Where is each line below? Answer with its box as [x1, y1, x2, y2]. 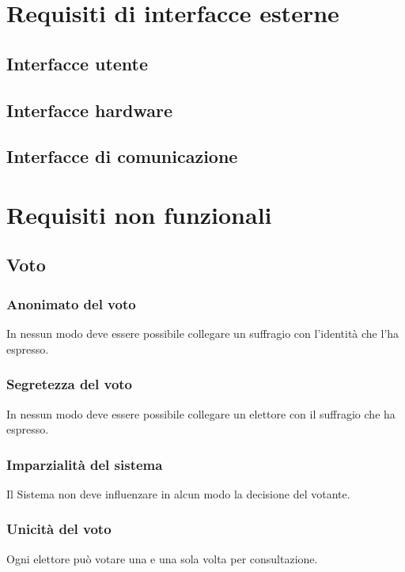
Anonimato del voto [6, 294, 136, 313]
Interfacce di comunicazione [6, 144, 238, 169]
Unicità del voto [6, 519, 112, 539]
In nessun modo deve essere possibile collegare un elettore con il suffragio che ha [6, 405, 396, 422]
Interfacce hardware [6, 97, 173, 122]
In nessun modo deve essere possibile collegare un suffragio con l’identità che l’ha [6, 325, 399, 342]
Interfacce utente [6, 51, 149, 75]
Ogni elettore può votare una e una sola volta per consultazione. [6, 550, 318, 566]
